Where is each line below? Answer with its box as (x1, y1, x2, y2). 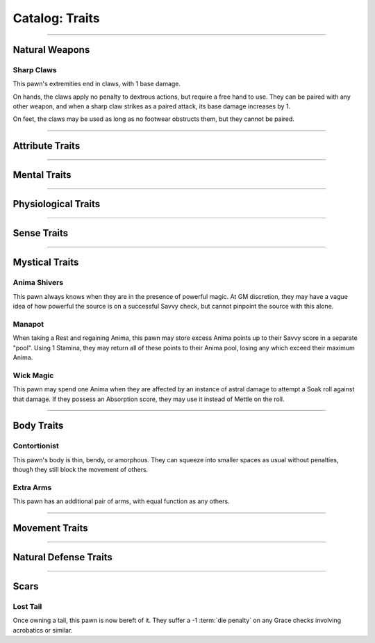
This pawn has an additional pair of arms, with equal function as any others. (12, 497, 230, 505)
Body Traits (12, 420, 64, 432)
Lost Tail (12, 602, 42, 612)
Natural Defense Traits (12, 551, 112, 563)
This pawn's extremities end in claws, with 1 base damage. (12, 80, 181, 88)
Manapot (12, 319, 44, 329)
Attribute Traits (12, 140, 81, 152)
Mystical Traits (12, 257, 79, 268)
